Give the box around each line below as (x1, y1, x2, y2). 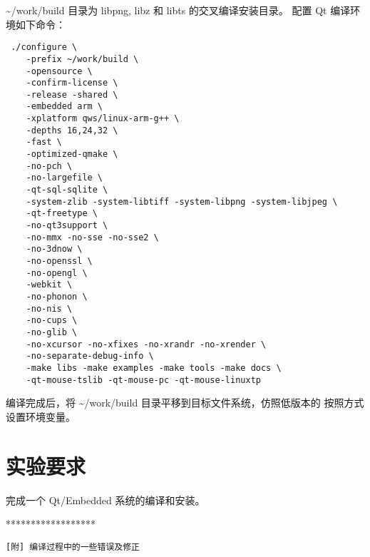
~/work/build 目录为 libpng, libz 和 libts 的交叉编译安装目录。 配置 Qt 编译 (6, 3, 351, 17)
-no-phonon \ (26, 291, 88, 302)
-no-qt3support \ (26, 220, 108, 231)
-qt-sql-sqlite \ (26, 185, 108, 195)
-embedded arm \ (26, 101, 103, 112)
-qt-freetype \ (26, 208, 98, 219)
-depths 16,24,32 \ (26, 125, 118, 136)
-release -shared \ (26, 89, 118, 100)
